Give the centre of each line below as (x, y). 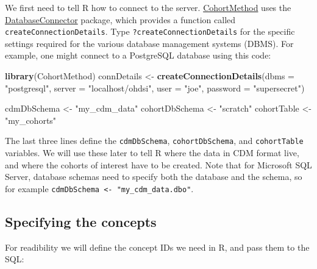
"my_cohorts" (31, 120)
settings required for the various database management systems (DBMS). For (149, 43)
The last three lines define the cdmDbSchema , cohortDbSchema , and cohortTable (154, 141)
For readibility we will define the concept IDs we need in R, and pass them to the (157, 247)
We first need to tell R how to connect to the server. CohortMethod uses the (148, 7)
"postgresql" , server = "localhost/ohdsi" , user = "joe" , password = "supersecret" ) (155, 88)
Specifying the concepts (81, 221)
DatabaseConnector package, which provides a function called (120, 19)
